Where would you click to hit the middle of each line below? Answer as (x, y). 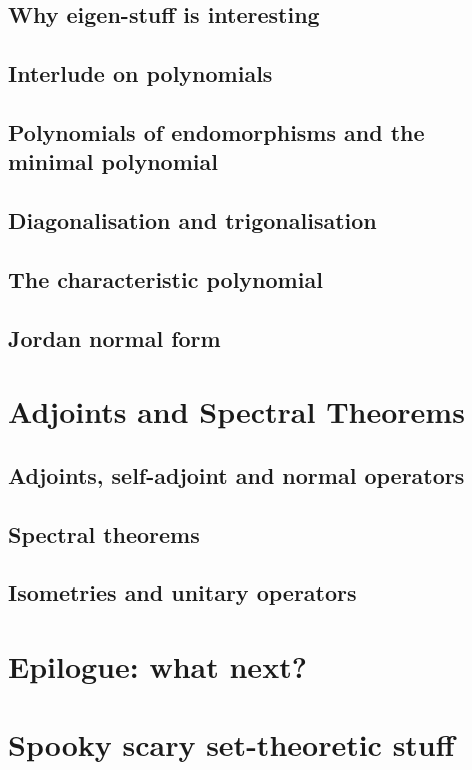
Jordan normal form (114, 337)
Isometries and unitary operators (182, 592)
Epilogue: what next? (157, 665)
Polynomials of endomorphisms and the (216, 131)
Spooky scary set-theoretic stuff (231, 744)
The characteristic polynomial (165, 278)
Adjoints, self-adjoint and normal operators (236, 474)
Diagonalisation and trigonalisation (192, 220)
